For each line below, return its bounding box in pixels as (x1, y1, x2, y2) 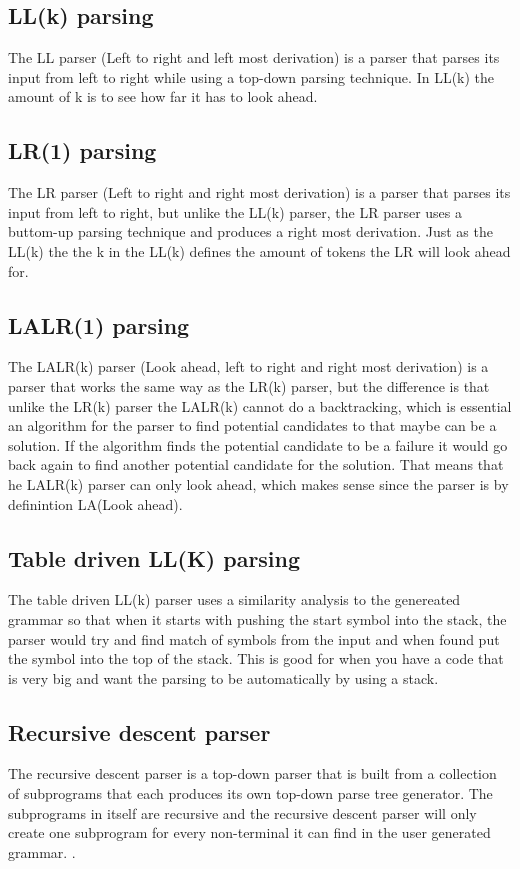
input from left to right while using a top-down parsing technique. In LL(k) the (8, 66, 495, 87)
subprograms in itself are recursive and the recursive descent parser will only (8, 802, 477, 823)
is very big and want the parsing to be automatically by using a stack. (8, 667, 439, 688)
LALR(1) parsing (8, 309, 190, 340)
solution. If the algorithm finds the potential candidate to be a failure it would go (8, 434, 508, 455)
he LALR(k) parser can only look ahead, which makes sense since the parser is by (8, 473, 509, 494)
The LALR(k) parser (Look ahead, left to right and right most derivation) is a (8, 356, 489, 377)
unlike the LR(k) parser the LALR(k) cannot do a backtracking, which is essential (8, 395, 512, 416)
